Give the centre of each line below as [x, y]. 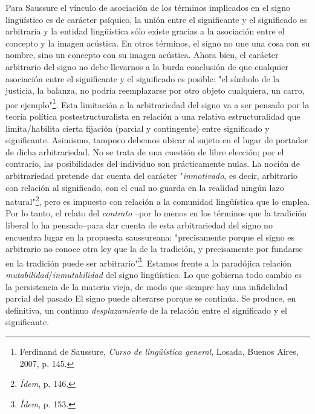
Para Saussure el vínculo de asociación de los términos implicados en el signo [148, 7]
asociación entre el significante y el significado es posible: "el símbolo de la [143, 78]
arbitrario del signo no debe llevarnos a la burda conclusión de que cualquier [147, 66]
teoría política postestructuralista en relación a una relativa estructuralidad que [153, 116]
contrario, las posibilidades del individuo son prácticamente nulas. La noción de [153, 163]
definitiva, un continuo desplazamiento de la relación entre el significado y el [146, 310]
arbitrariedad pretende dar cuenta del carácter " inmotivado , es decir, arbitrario [151, 175]
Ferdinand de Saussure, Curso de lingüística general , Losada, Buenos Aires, [159, 351]
